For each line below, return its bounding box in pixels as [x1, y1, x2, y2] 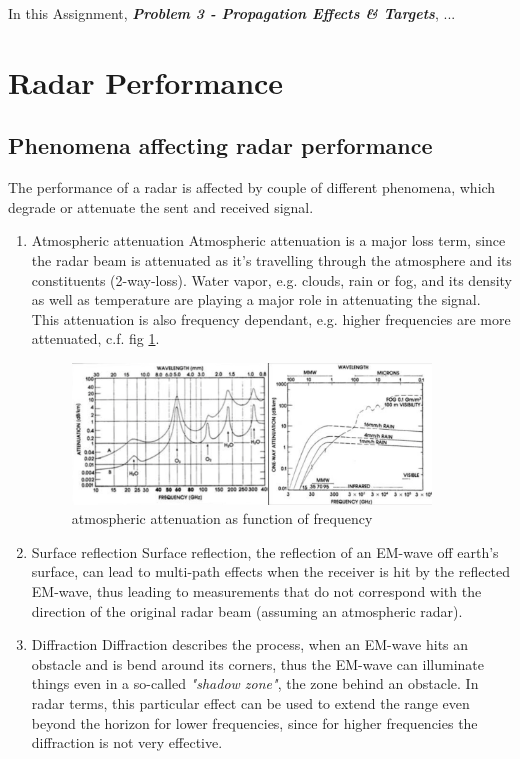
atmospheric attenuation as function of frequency [71, 508, 373, 529]
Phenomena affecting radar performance [8, 130, 433, 161]
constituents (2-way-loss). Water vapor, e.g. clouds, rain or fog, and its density [31, 269, 512, 290]
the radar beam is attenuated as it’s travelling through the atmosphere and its [31, 249, 512, 270]
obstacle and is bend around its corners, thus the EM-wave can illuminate [31, 653, 484, 674]
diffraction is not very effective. [31, 732, 223, 753]
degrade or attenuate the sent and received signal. [8, 196, 314, 217]
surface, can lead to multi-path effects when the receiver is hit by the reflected [31, 561, 511, 582]
